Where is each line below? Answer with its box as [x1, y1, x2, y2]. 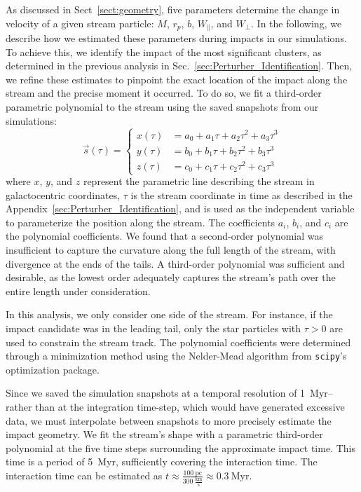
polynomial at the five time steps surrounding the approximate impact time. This [6, 440, 355, 455]
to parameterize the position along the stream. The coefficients [6, 214, 275, 229]
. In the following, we [251, 15, 342, 30]
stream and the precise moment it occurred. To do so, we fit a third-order [6, 86, 322, 100]
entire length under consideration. [6, 283, 151, 298]
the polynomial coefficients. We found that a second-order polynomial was [6, 228, 323, 243]
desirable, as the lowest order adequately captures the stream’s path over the [6, 270, 336, 285]
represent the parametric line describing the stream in [83, 174, 315, 189]
